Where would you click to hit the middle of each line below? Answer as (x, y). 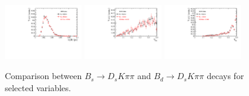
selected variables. (38, 88)
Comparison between (44, 76)
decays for (225, 76)
